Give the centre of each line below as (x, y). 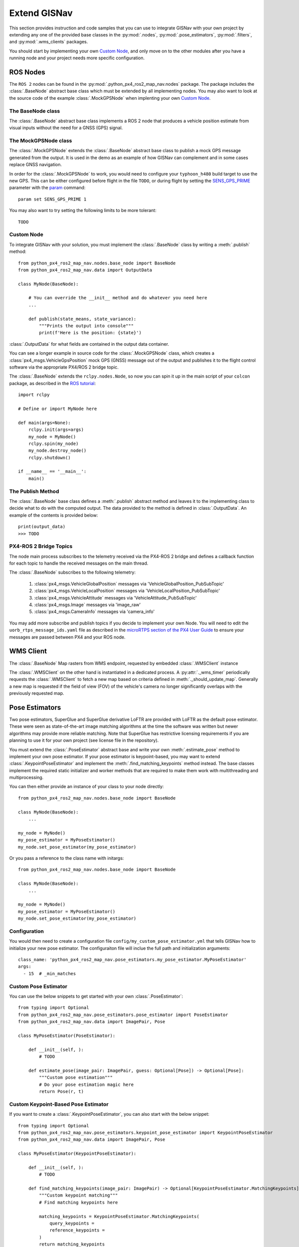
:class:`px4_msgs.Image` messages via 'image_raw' (87, 605)
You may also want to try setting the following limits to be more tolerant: (83, 210)
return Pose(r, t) (62, 1092)
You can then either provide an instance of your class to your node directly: (86, 787)
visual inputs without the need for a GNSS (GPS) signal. (66, 128)
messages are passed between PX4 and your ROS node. (67, 637)
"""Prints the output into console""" (86, 326)
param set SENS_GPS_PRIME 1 (52, 199)
